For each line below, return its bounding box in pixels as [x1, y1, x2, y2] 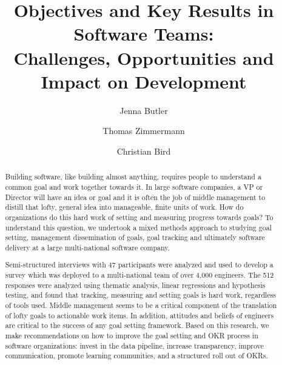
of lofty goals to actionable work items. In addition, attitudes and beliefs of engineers [5, 310, 274, 320]
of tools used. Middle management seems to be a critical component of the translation [5, 300, 277, 310]
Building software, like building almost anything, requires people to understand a [5, 172, 261, 182]
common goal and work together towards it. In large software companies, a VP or [5, 181, 263, 192]
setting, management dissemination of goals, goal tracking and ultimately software [5, 232, 265, 243]
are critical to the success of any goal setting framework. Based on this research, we [5, 320, 269, 330]
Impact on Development [41, 69, 247, 93]
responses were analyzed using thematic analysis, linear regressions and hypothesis [5, 280, 266, 290]
